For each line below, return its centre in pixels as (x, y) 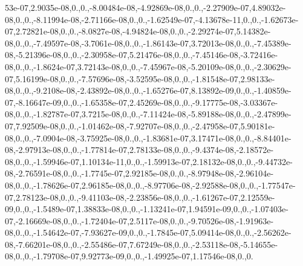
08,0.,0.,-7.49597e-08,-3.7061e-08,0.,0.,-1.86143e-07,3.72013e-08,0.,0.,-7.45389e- (148, 43)
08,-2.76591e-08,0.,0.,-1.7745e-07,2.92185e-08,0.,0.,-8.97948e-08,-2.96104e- (139, 173)
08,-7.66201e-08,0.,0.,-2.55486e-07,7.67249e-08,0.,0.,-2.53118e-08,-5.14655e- (142, 244)
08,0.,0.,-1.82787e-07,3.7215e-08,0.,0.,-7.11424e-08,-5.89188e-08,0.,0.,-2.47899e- (148, 114)
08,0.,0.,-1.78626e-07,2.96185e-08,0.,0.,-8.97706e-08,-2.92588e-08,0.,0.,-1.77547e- (150, 185)
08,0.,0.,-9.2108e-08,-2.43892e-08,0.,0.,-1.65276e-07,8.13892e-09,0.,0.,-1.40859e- (148, 90)
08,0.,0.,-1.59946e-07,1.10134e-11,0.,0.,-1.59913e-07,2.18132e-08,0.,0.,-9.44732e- (149, 161)
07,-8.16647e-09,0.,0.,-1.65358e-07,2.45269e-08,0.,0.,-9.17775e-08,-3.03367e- (142, 102)
